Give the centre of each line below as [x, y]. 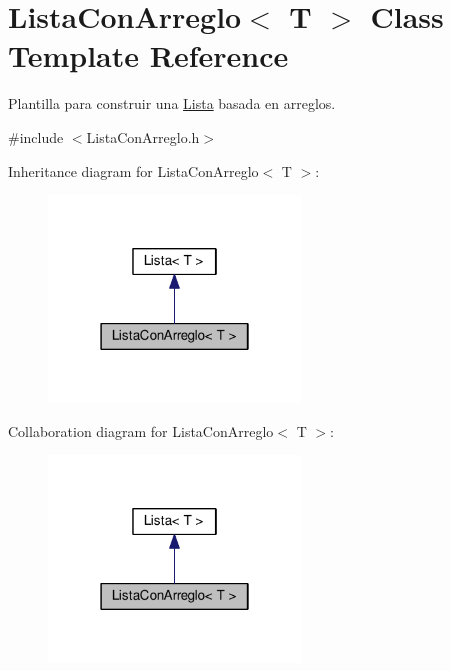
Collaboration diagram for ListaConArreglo [141, 430]
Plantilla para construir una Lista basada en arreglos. [172, 103]
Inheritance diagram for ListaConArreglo [133, 170]
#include [36, 136]
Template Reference [148, 55]
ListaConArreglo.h [143, 136]
